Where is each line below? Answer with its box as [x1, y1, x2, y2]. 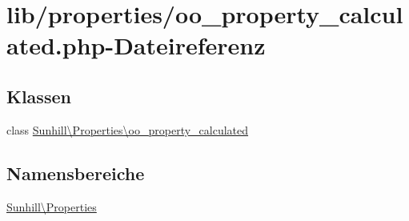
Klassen [6, 83, 71, 108]
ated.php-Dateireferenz [6, 29, 266, 62]
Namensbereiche [6, 160, 145, 185]
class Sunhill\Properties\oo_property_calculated [6, 121, 249, 138]
